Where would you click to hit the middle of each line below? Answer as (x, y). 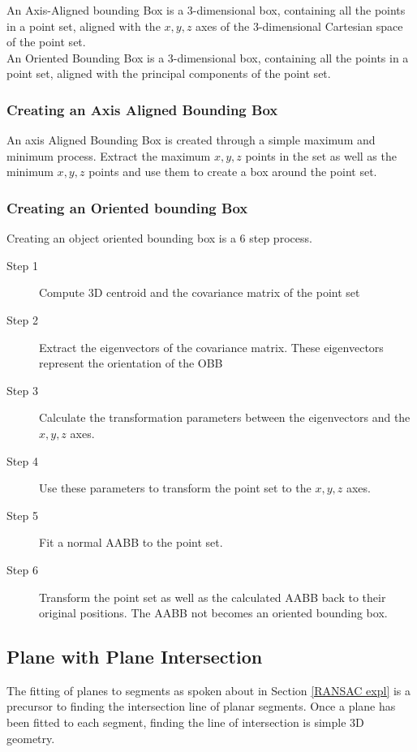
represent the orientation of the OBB (131, 363)
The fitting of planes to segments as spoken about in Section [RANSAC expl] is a (209, 690)
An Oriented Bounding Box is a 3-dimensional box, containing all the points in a (208, 57)
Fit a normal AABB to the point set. (131, 542)
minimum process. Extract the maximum (109, 155)
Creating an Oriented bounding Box (127, 207)
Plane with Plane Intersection (135, 657)
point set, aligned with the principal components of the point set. (169, 73)
